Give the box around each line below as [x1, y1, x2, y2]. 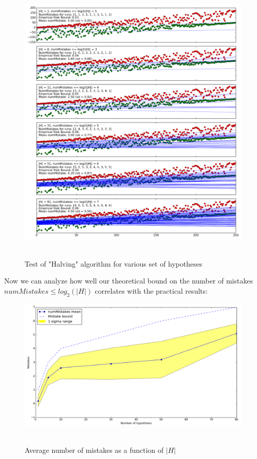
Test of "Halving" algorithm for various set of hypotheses [25, 258, 202, 269]
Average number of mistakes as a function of [25, 445, 164, 455]
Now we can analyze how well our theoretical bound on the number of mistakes [4, 275, 253, 286]
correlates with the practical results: [95, 285, 208, 296]
